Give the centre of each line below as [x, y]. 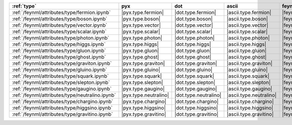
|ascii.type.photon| [248, 38]
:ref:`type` [24, 6]
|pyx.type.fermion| [143, 12]
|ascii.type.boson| [247, 19]
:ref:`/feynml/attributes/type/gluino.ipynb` [59, 70]
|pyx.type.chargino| [144, 102]
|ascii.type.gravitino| [250, 114]
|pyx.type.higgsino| [144, 108]
